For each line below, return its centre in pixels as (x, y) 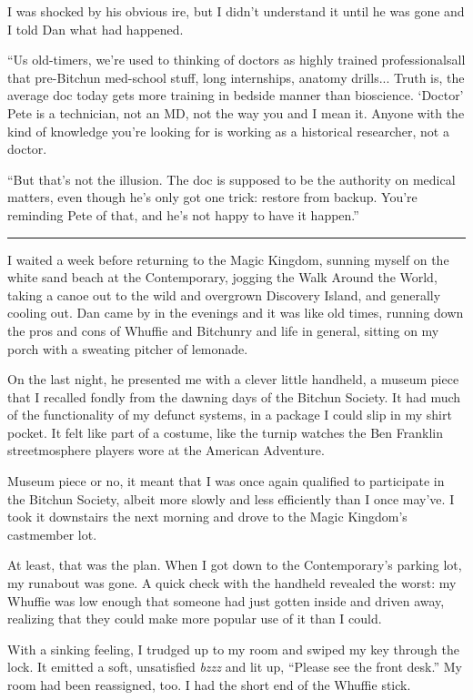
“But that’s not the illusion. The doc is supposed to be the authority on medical (231, 179)
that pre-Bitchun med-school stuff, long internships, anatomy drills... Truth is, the (236, 77)
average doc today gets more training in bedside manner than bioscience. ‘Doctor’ (236, 95)
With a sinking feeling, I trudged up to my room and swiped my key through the (233, 649)
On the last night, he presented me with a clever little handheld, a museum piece (233, 379)
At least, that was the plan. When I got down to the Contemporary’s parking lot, (235, 565)
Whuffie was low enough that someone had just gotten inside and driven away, (226, 600)
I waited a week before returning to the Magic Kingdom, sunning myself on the (228, 259)
